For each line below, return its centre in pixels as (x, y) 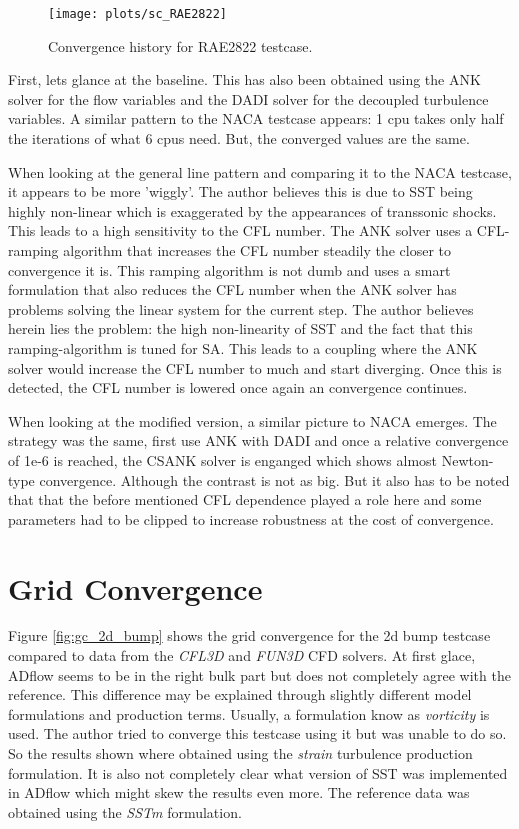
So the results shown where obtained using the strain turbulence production (240, 753)
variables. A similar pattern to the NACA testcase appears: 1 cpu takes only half (256, 118)
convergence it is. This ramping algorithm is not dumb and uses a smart (229, 269)
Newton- (467, 459)
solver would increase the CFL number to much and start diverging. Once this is (255, 367)
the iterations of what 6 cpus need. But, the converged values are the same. (239, 138)
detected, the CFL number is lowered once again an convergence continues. (238, 387)
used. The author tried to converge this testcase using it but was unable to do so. (257, 733)
